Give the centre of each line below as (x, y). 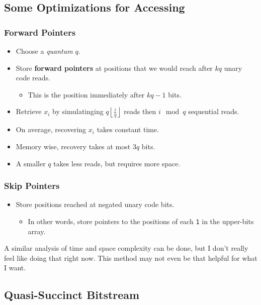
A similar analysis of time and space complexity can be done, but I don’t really (126, 248)
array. (37, 231)
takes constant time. (128, 129)
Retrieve (29, 111)
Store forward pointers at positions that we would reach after (114, 68)
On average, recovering (51, 129)
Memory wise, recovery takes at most (73, 146)
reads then (140, 111)
